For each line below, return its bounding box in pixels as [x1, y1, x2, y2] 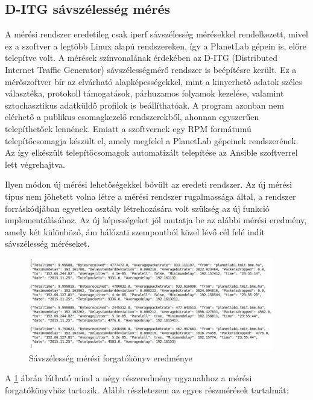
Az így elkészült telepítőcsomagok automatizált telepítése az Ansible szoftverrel [5, 146, 298, 159]
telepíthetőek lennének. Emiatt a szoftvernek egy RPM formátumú [5, 122, 251, 135]
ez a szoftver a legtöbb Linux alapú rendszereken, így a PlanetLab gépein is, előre [5, 39, 306, 52]
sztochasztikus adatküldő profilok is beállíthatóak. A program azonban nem [5, 98, 284, 111]
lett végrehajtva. [5, 157, 65, 170]
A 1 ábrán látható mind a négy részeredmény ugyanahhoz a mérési [5, 372, 252, 384]
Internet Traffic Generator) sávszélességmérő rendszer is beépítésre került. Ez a [5, 63, 297, 75]
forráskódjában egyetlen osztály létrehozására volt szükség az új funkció [5, 202, 270, 214]
